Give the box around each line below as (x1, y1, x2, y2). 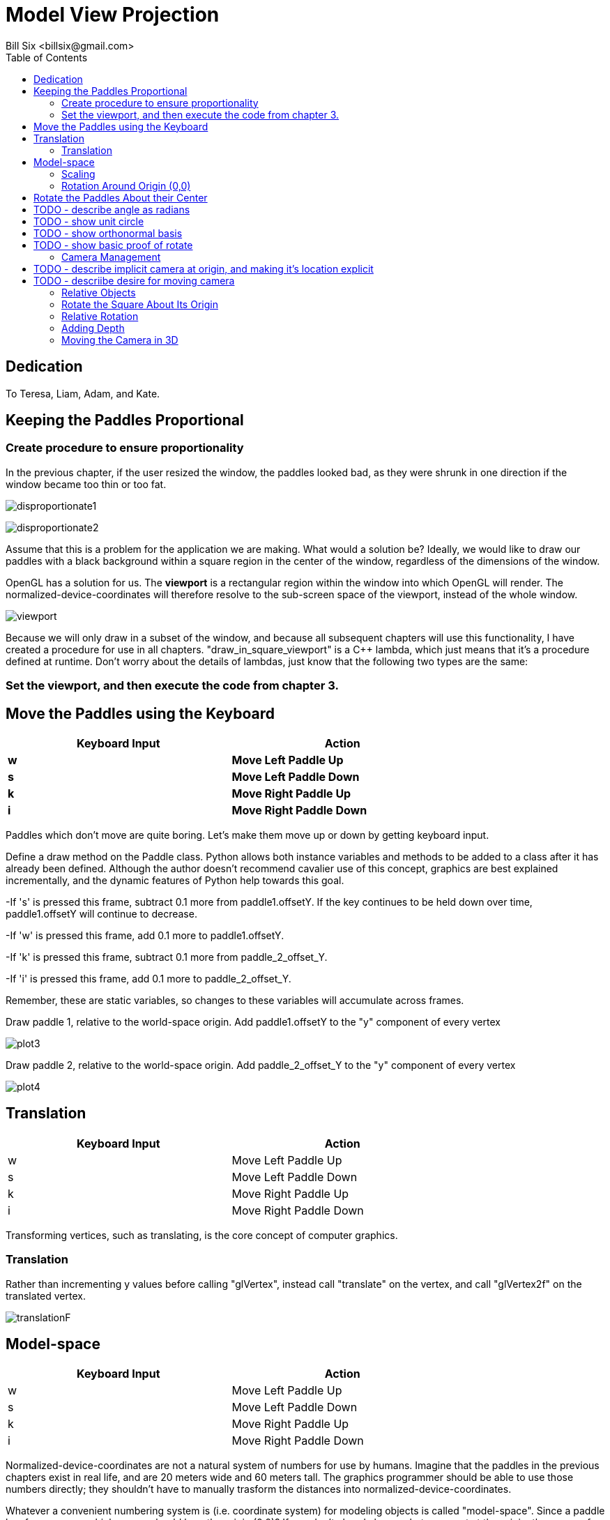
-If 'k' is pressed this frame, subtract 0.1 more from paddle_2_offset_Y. (6, 951, 328, 964)
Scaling (61, 167, 96, 180)
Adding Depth (61, 321, 125, 334)
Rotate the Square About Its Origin (61, 298, 218, 310)
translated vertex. (6, 1289, 86, 1302)
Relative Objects (61, 286, 136, 298)
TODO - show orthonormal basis (33, 227, 183, 239)
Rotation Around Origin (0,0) (61, 179, 191, 192)
